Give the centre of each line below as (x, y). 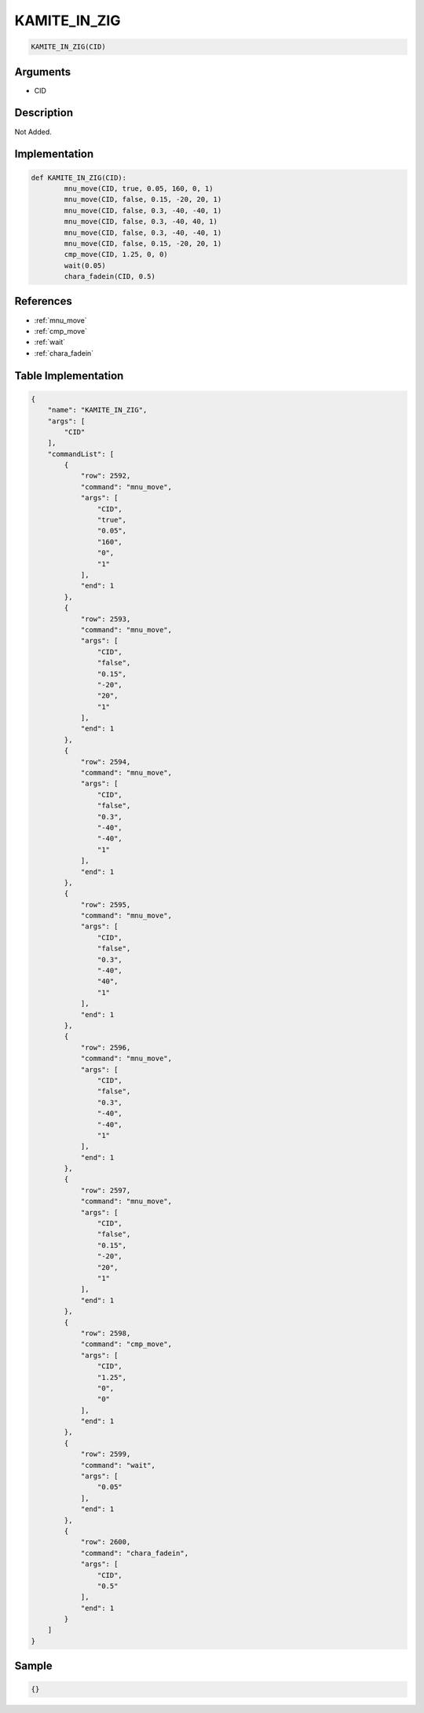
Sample (33, 1666)
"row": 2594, (106, 761)
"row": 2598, (106, 1333)
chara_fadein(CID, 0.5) (110, 276)
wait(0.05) (85, 265)
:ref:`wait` (50, 342)
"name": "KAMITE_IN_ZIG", (97, 410)
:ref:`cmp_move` (61, 331)
